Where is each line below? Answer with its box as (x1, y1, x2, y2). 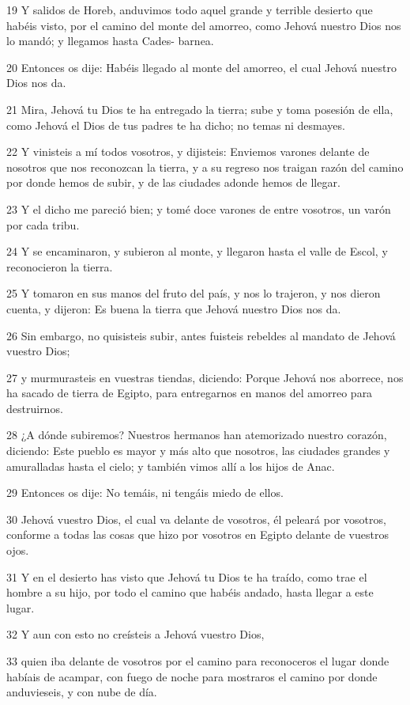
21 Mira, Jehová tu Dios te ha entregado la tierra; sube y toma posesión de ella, (6, 100, 393, 117)
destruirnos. (6, 400, 63, 416)
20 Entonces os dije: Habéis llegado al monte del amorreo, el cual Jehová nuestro (6, 59, 397, 75)
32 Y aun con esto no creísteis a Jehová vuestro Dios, (6, 626, 265, 642)
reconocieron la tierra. (6, 258, 113, 275)
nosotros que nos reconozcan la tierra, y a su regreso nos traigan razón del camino (6, 158, 404, 175)
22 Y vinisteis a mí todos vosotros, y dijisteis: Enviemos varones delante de (6, 143, 370, 160)
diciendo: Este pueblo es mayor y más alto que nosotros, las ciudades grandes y (6, 442, 390, 459)
